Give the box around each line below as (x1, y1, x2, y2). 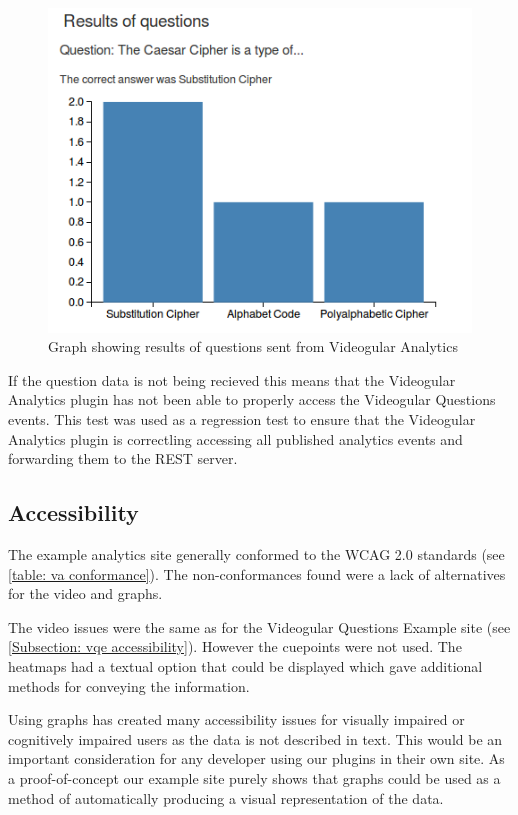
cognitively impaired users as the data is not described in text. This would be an (8, 728, 503, 749)
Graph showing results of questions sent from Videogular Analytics (48, 336, 458, 357)
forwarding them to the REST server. (8, 448, 238, 469)
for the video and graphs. (8, 583, 163, 604)
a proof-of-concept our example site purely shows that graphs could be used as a (8, 768, 501, 788)
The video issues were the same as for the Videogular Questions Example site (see (8, 616, 511, 637)
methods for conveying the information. (8, 675, 250, 696)
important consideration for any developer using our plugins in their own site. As (8, 748, 505, 769)
